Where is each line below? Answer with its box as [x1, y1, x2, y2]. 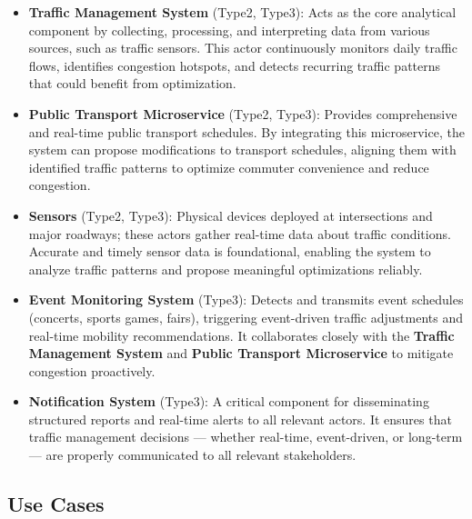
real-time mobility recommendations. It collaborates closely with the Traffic [28, 325, 455, 344]
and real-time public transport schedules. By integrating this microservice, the [28, 122, 465, 141]
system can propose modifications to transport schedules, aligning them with [28, 140, 457, 159]
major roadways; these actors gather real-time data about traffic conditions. [28, 224, 451, 243]
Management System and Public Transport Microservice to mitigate [28, 344, 454, 363]
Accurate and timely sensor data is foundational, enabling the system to [28, 242, 431, 261]
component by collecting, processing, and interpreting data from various [28, 20, 430, 39]
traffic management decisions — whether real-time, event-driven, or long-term [28, 427, 463, 446]
